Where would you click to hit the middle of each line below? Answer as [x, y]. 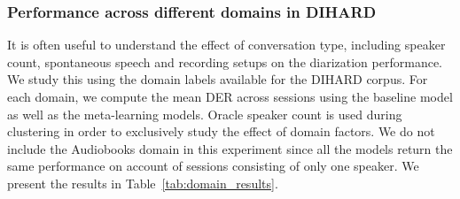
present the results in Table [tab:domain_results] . [143, 183]
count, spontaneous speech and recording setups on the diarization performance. [225, 61]
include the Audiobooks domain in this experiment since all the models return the [230, 148]
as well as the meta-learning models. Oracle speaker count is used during [205, 114]
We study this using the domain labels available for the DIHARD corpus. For [218, 79]
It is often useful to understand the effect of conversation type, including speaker [226, 45]
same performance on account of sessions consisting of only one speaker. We [213, 166]
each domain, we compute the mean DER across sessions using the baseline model [230, 96]
